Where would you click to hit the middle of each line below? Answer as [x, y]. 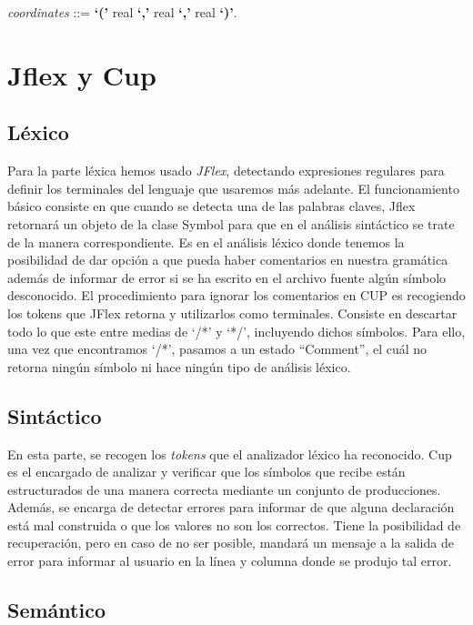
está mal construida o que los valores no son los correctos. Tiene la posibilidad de [234, 524]
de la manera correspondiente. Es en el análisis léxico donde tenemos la [206, 242]
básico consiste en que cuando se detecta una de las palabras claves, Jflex [211, 206]
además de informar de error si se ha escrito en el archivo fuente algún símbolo [227, 277]
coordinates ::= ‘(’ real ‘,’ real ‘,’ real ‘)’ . [122, 12]
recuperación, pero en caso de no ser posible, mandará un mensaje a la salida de [231, 543]
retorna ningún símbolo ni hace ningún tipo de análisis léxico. [179, 366]
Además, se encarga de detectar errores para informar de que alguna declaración [231, 507]
